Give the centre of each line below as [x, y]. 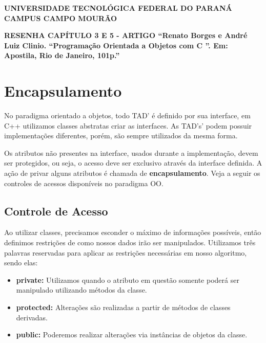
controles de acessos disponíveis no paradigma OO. [84, 183]
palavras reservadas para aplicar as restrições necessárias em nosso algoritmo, [126, 252]
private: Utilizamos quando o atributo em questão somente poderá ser [128, 279]
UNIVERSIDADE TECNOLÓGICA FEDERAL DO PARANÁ [118, 8]
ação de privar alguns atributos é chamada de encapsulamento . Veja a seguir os [132, 173]
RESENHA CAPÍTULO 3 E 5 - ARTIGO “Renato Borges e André [126, 35]
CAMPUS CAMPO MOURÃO [61, 18]
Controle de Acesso [56, 211]
